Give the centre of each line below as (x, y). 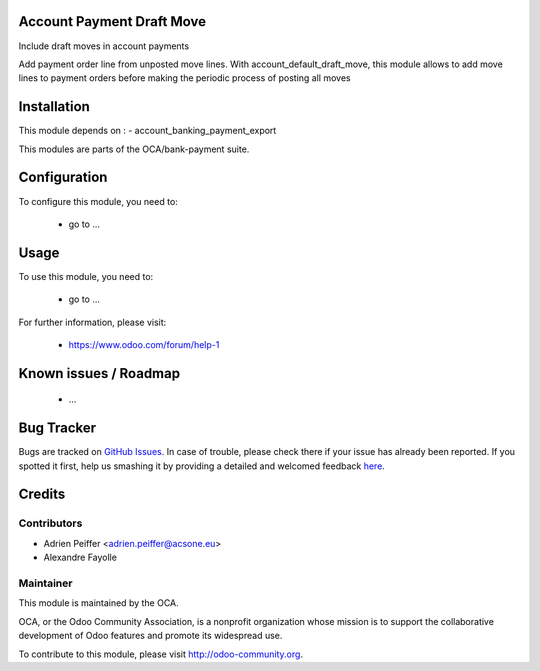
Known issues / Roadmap (99, 373)
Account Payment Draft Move (112, 21)
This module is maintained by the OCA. (98, 603)
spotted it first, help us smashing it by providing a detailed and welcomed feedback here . (201, 466)
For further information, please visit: (92, 322)
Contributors (50, 523)
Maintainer (45, 583)
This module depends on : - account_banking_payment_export (147, 131)
